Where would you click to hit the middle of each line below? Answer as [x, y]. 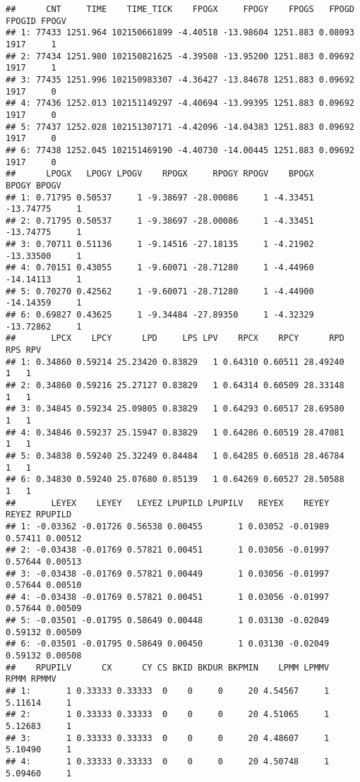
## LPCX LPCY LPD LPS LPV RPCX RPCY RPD [175, 338]
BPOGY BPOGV [34, 185]
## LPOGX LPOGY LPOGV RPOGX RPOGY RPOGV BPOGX [160, 174]
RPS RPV [24, 350]
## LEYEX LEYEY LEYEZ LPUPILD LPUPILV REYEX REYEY [168, 503]
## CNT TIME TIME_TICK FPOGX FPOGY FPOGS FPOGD [180, 9]
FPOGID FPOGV [36, 21]
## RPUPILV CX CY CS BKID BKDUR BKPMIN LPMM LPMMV [168, 667]
